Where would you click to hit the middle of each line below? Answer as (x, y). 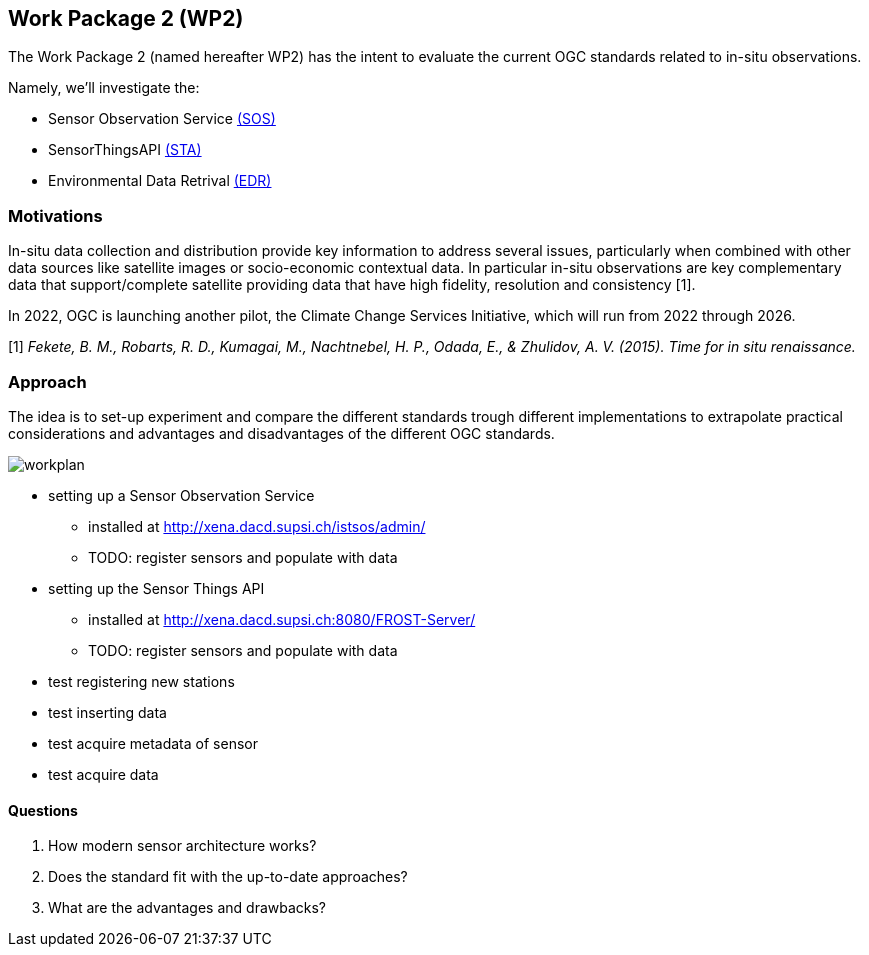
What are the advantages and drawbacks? (187, 908)
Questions (43, 810)
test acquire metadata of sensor (153, 743)
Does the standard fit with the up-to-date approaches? (228, 877)
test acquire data (103, 774)
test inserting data (107, 712)
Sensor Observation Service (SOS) (162, 119)
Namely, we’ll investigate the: (104, 88)
